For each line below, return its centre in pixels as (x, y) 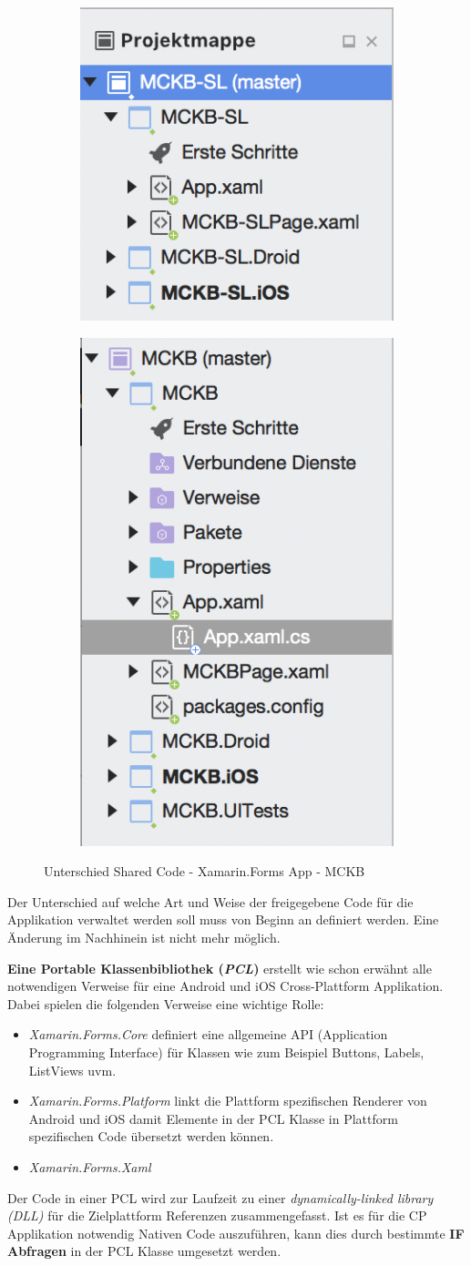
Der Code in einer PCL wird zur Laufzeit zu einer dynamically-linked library (220, 1197)
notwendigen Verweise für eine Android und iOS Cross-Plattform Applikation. (225, 986)
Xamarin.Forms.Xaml (90, 1166)
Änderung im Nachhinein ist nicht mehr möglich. (144, 937)
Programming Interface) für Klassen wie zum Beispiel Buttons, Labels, (226, 1052)
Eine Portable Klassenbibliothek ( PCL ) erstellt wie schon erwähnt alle (220, 968)
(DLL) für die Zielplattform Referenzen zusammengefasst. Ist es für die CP (217, 1215)
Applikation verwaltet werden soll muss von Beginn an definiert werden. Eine (223, 919)
